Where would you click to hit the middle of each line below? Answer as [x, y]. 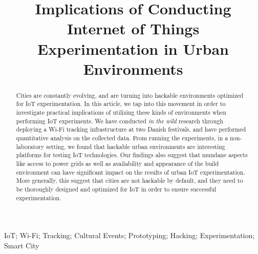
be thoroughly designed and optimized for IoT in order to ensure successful [116, 189]
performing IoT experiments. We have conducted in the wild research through [120, 121]
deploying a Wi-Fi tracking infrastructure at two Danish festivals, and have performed [131, 129]
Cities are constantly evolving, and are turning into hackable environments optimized [130, 95]
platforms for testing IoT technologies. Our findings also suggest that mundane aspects [132, 155]
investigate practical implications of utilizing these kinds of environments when [121, 112]
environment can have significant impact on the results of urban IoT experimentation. [131, 172]
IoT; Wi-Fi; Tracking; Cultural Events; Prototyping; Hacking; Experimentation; [130, 235]
